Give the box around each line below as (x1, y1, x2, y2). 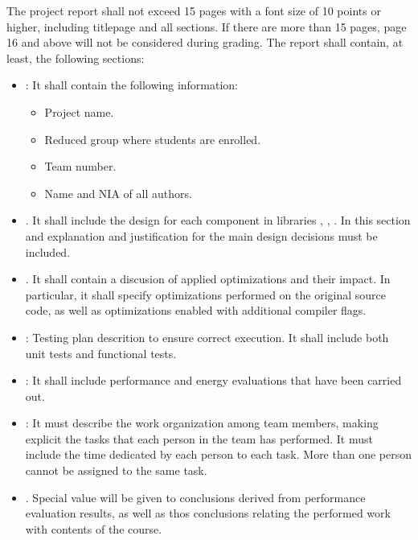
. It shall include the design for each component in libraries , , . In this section (25, 212, 411, 229)
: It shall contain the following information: (25, 76, 239, 93)
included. (25, 243, 71, 260)
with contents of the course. (25, 520, 162, 537)
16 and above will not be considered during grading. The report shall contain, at (6, 34, 404, 51)
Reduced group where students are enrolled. (44, 130, 261, 147)
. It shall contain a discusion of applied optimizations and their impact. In (25, 270, 391, 287)
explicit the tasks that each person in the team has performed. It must (25, 430, 373, 447)
